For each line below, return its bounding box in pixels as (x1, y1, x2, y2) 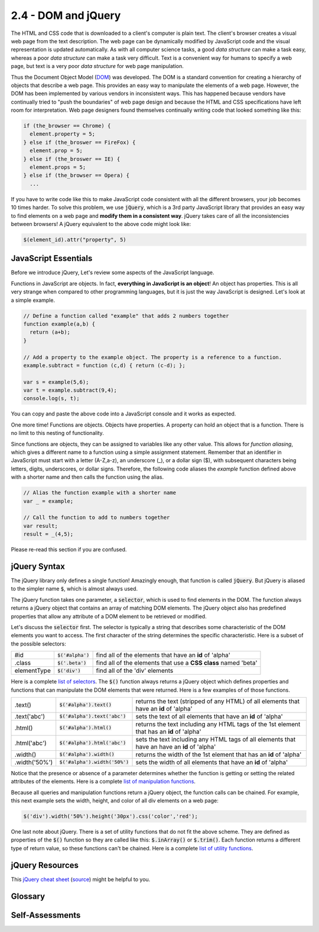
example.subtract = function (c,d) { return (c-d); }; (23, 362, 185, 369)
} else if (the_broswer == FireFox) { (23, 139, 136, 146)
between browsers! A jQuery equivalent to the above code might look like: (11, 220, 191, 227)
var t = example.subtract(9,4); (23, 387, 118, 394)
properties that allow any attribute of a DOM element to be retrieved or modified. (11, 612, 207, 620)
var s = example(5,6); (23, 379, 89, 385)
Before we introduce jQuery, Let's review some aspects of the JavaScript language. (11, 269, 215, 276)
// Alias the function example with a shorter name (23, 489, 177, 496)
